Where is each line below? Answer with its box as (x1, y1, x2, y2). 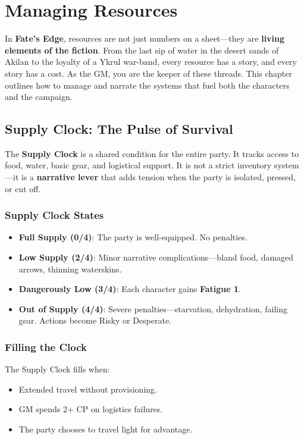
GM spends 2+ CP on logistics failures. (18, 403, 163, 415)
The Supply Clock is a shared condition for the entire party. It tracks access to (5, 147, 299, 159)
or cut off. (5, 182, 41, 195)
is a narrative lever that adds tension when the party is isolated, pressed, (21, 171, 296, 183)
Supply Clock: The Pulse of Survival (5, 120, 233, 138)
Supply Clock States (5, 208, 104, 222)
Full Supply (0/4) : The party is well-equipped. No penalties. (18, 231, 247, 243)
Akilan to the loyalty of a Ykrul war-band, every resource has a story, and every (5, 55, 297, 68)
